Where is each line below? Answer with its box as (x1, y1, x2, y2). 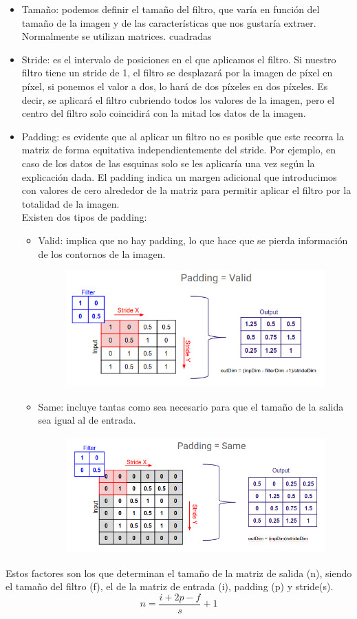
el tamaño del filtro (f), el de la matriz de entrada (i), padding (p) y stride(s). (6, 579, 334, 594)
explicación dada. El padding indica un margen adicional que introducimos (21, 169, 337, 184)
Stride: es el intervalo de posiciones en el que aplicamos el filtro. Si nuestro (21, 52, 336, 66)
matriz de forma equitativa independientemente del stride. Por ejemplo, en (21, 142, 336, 157)
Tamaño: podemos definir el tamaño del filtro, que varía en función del (21, 2, 320, 16)
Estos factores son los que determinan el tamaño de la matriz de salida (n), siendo (6, 565, 352, 580)
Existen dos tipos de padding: (21, 210, 147, 224)
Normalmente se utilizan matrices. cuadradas (21, 29, 212, 43)
